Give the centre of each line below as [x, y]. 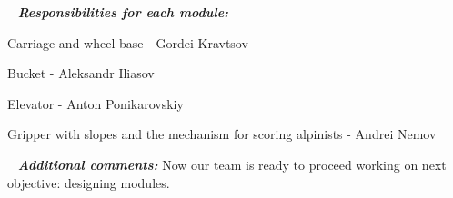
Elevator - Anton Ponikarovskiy [96, 103]
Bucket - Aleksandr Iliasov [81, 73]
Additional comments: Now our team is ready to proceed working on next [232, 164]
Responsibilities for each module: [123, 12]
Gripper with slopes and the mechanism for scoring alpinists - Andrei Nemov [222, 134]
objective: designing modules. [89, 182]
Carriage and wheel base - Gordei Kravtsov [128, 42]
